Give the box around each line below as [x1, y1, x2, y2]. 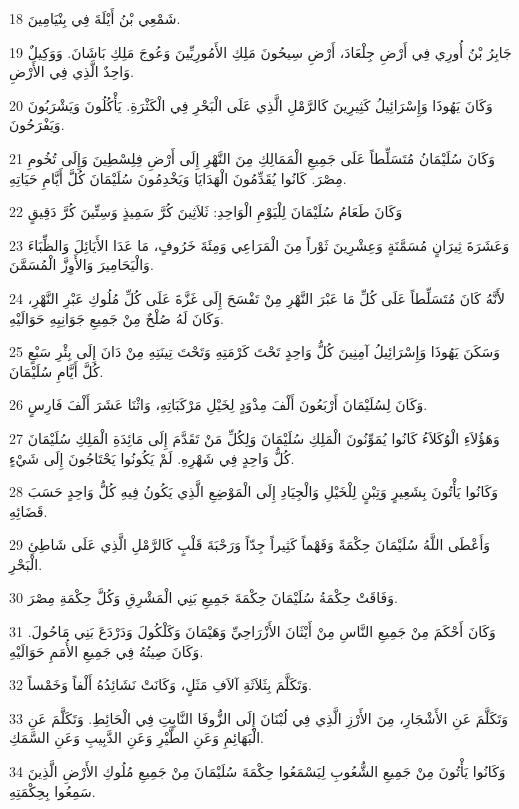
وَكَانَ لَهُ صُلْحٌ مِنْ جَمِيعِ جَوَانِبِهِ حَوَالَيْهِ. [9, 307, 224, 328]
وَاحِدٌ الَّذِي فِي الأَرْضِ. [9, 61, 134, 82]
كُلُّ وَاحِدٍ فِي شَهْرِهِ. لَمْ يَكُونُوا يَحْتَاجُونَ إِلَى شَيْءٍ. [9, 447, 295, 468]
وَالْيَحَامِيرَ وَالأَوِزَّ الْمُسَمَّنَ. [9, 254, 154, 275]
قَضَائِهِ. [9, 500, 48, 521]
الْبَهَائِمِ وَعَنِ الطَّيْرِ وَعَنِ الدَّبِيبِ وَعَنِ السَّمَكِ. [9, 727, 265, 748]
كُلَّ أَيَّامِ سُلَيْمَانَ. [9, 360, 104, 381]
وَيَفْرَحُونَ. [9, 114, 65, 135]
